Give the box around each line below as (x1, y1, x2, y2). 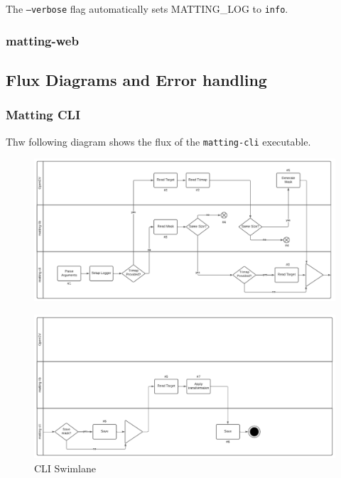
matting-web (6, 31, 79, 49)
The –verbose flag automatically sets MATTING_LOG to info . (6, 1, 288, 16)
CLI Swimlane (34, 461, 96, 476)
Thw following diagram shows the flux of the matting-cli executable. (6, 134, 311, 148)
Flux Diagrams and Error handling (6, 68, 267, 90)
